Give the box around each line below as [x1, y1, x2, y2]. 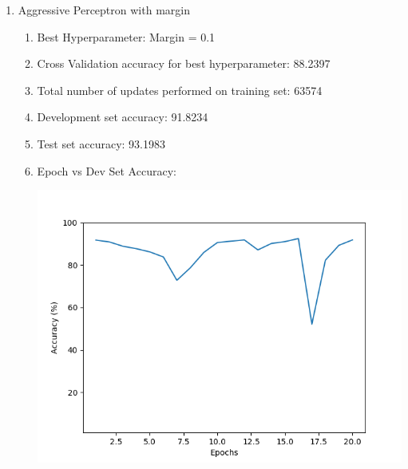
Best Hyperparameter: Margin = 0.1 [37, 28, 216, 45]
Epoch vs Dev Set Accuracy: [37, 162, 176, 179]
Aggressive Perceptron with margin [18, 2, 190, 18]
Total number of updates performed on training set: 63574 [37, 81, 323, 98]
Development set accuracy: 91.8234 [37, 108, 208, 125]
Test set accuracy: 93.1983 [37, 135, 165, 152]
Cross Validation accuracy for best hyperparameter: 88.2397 [37, 55, 331, 72]
